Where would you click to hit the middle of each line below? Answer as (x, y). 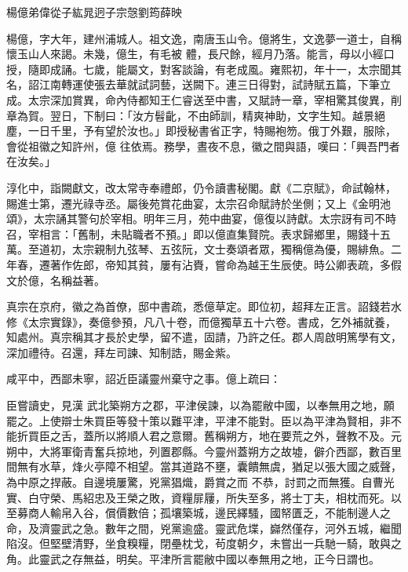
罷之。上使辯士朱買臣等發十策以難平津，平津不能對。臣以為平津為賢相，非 (199, 420)
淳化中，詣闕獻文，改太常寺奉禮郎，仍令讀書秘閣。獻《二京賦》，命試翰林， (201, 187)
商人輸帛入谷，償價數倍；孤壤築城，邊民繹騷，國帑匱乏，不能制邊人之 (209, 513)
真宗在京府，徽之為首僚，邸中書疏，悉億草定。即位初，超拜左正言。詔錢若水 (204, 306)
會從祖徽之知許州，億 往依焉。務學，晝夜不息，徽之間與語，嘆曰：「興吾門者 (203, 146)
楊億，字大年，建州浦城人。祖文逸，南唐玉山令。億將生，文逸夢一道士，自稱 (204, 38)
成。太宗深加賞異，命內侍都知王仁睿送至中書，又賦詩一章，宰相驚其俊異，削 (204, 99)
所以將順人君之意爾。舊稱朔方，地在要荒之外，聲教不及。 (242, 436)
